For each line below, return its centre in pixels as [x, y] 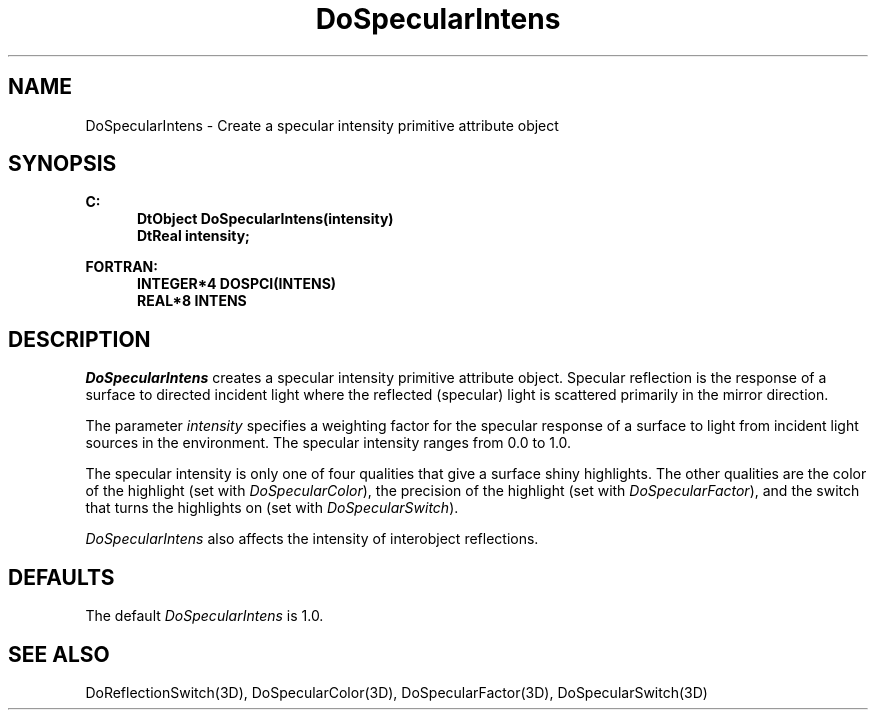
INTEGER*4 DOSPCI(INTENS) [237, 284]
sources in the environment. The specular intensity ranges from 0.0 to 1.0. [328, 443]
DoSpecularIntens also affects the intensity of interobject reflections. [312, 539]
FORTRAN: [121, 267]
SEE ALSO [59, 654]
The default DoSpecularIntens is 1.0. [204, 616]
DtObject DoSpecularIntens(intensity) [265, 219]
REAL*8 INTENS [192, 301]
